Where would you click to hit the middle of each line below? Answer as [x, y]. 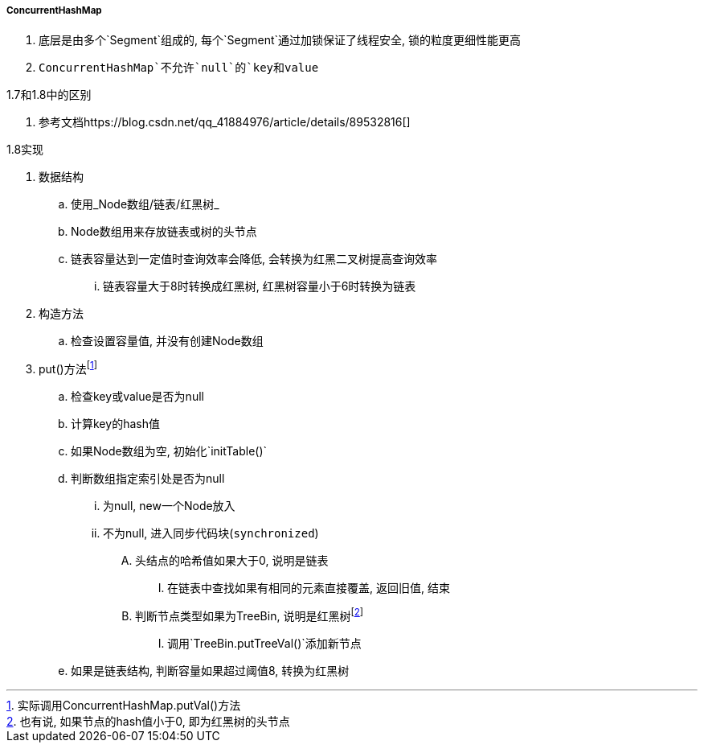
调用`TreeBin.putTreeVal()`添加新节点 [264, 643]
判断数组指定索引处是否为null [148, 479]
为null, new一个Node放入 [169, 506]
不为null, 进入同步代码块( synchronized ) [211, 533]
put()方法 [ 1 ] [68, 368]
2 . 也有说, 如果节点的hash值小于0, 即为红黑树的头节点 [148, 721]
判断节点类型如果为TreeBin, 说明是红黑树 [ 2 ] [250, 615]
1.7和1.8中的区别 [49, 95]
